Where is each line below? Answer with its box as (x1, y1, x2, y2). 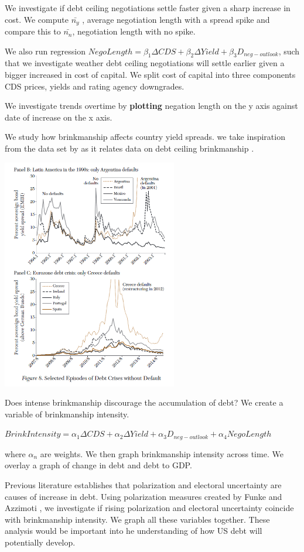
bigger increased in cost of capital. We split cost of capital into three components (5, 68, 296, 81)
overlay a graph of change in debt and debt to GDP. (5, 459, 192, 471)
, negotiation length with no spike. (72, 25, 196, 37)
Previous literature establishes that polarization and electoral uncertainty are (5, 478, 282, 491)
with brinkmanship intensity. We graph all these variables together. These (5, 513, 270, 525)
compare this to (5, 25, 61, 37)
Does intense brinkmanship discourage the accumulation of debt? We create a (5, 396, 283, 409)
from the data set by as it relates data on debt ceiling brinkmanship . (5, 142, 254, 154)
